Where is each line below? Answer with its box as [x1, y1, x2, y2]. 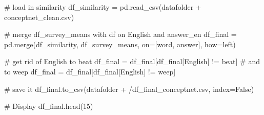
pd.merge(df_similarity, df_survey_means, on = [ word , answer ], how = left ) [4, 39, 236, 49]
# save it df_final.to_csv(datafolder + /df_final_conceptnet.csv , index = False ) [4, 83, 254, 94]
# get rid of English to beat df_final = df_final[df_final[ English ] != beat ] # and [4, 56, 260, 67]
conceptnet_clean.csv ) [4, 11, 74, 22]
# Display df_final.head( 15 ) [4, 101, 93, 111]
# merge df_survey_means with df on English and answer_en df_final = [4, 29, 237, 40]
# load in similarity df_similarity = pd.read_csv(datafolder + [4, 2, 201, 12]
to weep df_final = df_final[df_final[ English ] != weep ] [4, 66, 176, 76]
